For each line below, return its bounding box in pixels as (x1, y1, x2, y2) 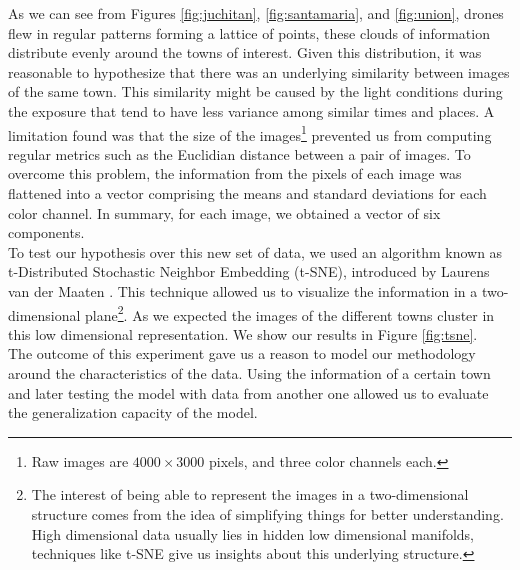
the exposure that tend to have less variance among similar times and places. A (8, 100, 495, 121)
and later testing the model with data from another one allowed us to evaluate (8, 382, 489, 403)
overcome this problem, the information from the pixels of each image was (8, 163, 462, 184)
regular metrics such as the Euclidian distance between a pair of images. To (8, 143, 471, 164)
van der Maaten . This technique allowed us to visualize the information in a (8, 280, 478, 301)
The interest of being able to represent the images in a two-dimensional (31, 484, 469, 505)
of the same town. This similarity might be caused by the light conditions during (8, 81, 503, 102)
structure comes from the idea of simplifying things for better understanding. (31, 503, 504, 524)
